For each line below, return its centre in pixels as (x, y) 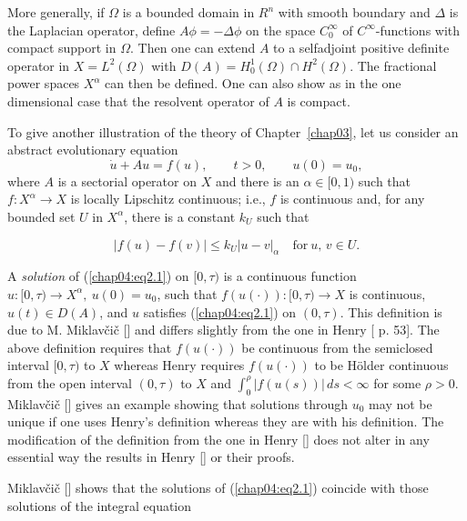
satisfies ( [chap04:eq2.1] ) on (220, 311)
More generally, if (56, 12)
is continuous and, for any (352, 199)
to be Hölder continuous (381, 365)
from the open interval (70, 382)
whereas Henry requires (179, 365)
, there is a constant (180, 216)
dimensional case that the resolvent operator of (138, 100)
